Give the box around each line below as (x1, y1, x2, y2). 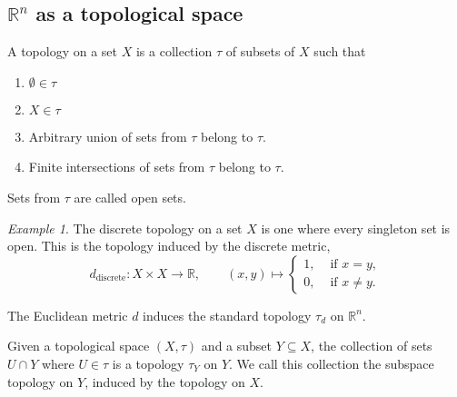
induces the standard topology (143, 305, 312, 324)
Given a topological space (7, 336, 150, 355)
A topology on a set (7, 42, 118, 61)
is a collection (135, 42, 213, 61)
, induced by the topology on (84, 372, 245, 391)
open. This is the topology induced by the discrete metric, (7, 236, 331, 255)
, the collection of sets (311, 336, 432, 355)
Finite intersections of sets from (28, 157, 205, 176)
